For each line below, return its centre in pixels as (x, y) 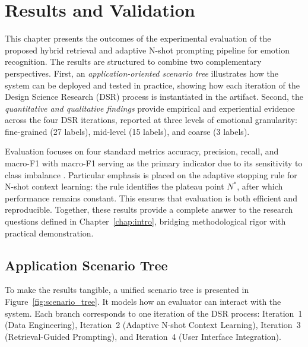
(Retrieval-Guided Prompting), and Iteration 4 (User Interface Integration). (143, 336)
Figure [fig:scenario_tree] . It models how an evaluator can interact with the (143, 302)
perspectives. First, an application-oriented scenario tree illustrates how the (142, 73)
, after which (260, 186)
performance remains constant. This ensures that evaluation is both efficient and (151, 198)
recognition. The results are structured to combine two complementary (133, 61)
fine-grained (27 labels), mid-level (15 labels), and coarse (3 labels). (127, 131)
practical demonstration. (49, 233)
